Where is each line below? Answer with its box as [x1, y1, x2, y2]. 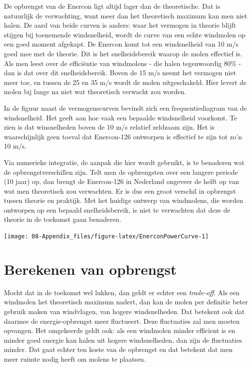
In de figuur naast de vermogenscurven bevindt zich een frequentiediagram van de [4, 102, 247, 113]
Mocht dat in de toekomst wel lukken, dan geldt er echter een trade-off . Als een [4, 287, 240, 297]
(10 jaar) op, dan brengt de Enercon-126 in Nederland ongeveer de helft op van [4, 176, 239, 186]
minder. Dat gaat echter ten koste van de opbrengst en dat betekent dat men [4, 344, 233, 354]
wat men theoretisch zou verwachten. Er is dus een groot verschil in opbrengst [4, 185, 236, 196]
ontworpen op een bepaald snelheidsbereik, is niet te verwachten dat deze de [4, 204, 230, 215]
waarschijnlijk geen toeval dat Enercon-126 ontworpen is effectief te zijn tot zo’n [4, 131, 242, 141]
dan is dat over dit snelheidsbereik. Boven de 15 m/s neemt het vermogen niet [4, 67, 236, 78]
